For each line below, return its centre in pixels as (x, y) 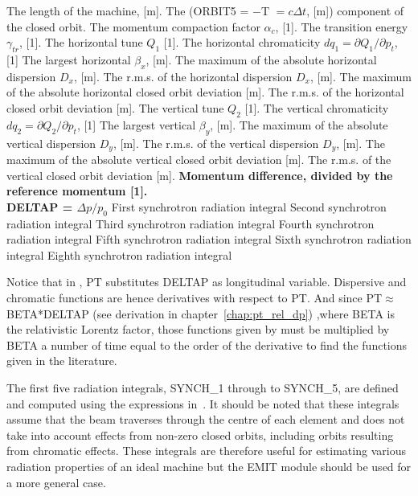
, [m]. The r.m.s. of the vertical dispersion (216, 143)
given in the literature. (62, 361)
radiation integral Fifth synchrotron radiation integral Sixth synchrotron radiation (209, 239)
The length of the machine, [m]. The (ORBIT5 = (128, 10)
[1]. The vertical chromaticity (317, 107)
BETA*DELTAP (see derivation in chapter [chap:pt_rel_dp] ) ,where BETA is (201, 313)
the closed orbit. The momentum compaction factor (133, 26)
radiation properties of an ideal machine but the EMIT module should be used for (209, 466)
